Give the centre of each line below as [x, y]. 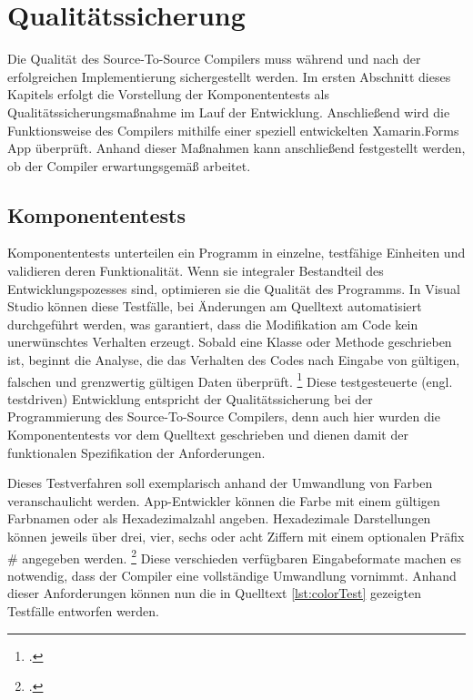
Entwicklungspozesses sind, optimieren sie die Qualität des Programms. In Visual [234, 288]
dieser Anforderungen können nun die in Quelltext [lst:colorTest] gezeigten [215, 593]
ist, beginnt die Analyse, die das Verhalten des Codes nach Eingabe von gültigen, [234, 360]
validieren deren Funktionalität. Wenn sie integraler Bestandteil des [196, 271]
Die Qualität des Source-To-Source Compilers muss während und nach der [214, 59]
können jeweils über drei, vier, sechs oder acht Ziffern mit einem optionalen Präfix [236, 537]
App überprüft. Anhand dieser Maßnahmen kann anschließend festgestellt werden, [236, 148]
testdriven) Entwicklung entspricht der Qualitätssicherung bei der [190, 398]
